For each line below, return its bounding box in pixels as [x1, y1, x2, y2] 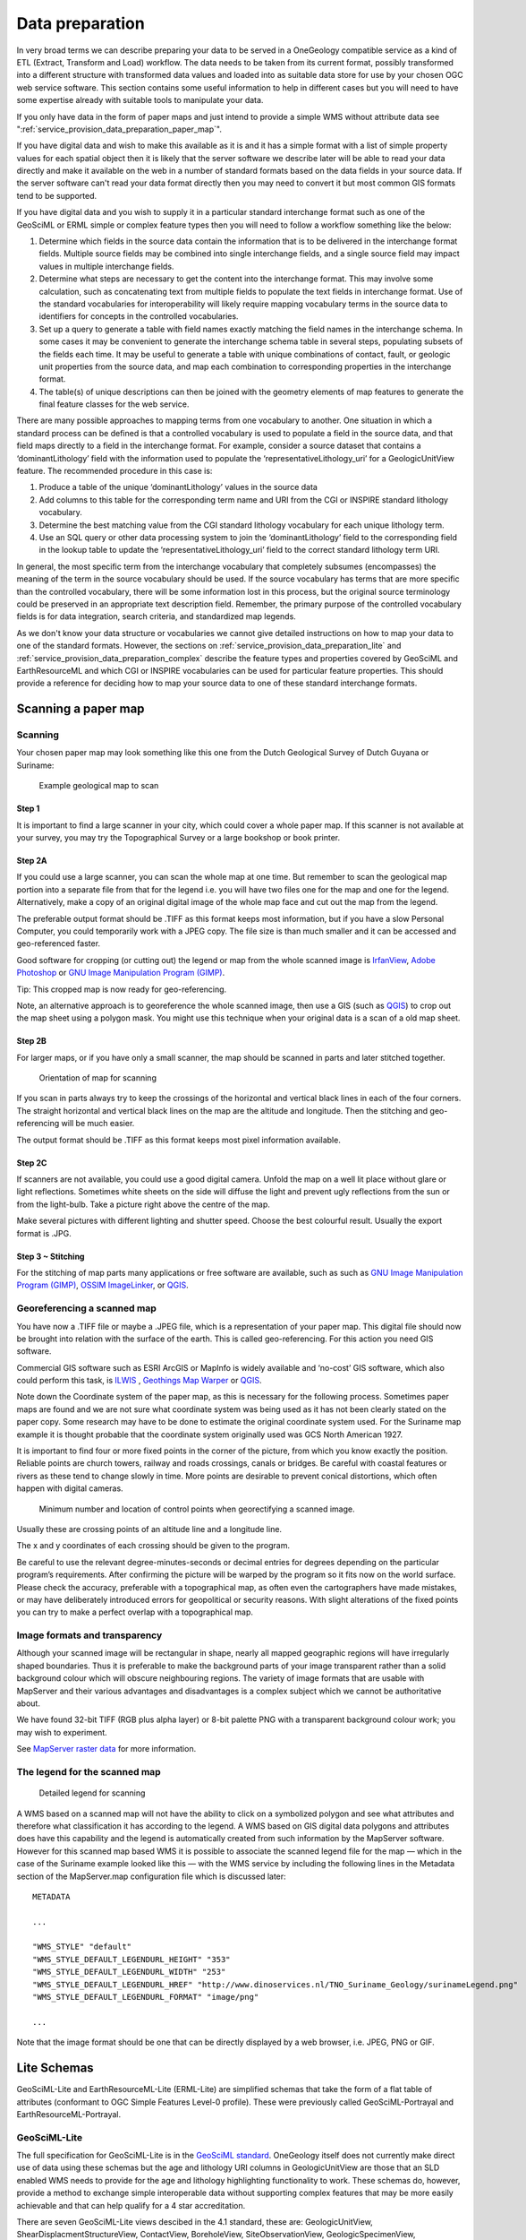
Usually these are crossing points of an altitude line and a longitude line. [16, 1524, 282, 1534]
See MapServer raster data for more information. [16, 1744, 197, 1754]
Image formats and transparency [16, 1629, 163, 1641]
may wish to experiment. [16, 1727, 107, 1737]
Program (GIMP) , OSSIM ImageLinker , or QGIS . [16, 1279, 189, 1290]
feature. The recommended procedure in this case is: [16, 466, 213, 477]
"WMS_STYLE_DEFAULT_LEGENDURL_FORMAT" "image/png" [32, 1992, 259, 2003]
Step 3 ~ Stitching [16, 1251, 85, 1262]
